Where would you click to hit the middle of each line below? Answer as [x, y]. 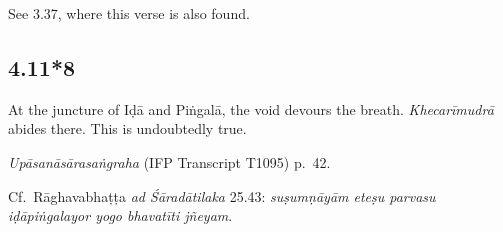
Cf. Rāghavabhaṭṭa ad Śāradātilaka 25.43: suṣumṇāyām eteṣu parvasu [222, 195]
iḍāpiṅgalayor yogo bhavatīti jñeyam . [120, 215]
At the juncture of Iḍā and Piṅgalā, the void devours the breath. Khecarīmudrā [251, 108]
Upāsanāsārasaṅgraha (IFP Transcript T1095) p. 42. [169, 161]
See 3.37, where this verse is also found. [129, 13]
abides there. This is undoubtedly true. [127, 128]
